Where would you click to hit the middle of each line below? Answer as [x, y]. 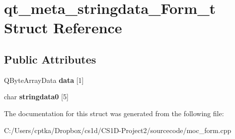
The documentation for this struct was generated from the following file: [114, 113]
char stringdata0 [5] [36, 97]
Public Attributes [50, 59]
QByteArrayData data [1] [44, 80]
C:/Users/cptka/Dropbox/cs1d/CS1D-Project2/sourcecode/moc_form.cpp [118, 130]
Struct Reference [63, 28]
